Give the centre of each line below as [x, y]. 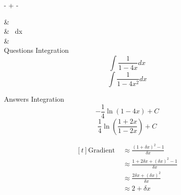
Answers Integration [34, 98]
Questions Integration [36, 50]
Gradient [102, 150]
